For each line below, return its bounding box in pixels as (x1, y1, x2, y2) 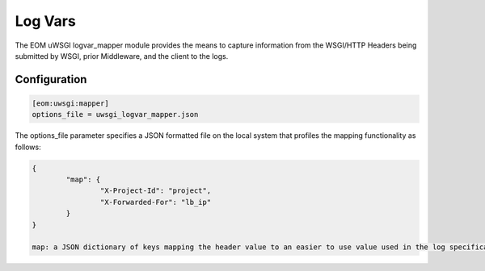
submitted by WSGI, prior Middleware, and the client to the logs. (15, 51, 229, 60)
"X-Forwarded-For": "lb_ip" (99, 198, 212, 206)
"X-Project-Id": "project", (99, 186, 212, 195)
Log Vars (15, 12, 76, 30)
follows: (15, 142, 41, 152)
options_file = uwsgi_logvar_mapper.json (32, 110, 199, 119)
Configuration (15, 73, 87, 86)
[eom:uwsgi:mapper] (32, 98, 109, 108)
